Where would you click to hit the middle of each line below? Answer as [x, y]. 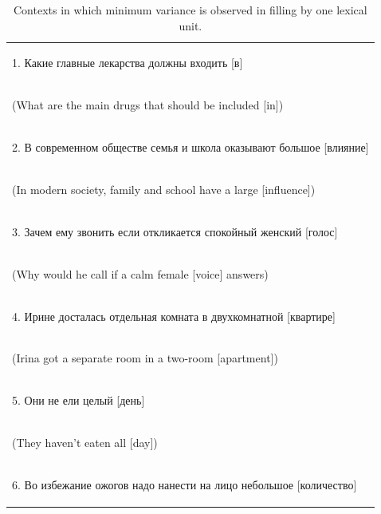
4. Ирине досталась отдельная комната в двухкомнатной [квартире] [174, 316]
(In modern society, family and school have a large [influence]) [164, 189]
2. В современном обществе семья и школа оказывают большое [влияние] [190, 147]
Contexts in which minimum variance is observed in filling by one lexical [190, 10]
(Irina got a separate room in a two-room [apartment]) [145, 358]
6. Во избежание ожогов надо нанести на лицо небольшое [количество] [185, 484]
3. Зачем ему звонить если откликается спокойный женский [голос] [175, 231]
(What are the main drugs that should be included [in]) [148, 105]
